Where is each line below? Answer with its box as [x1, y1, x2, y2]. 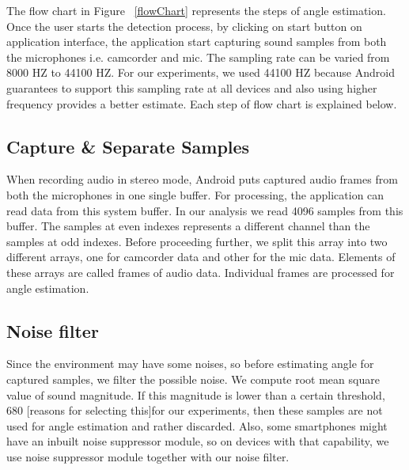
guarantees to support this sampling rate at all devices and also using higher [6, 79, 377, 96]
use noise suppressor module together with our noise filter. [6, 448, 290, 464]
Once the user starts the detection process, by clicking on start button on [6, 17, 362, 34]
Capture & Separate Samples [6, 134, 250, 158]
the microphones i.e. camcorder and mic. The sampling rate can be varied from [6, 48, 390, 65]
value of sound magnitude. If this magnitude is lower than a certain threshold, [6, 386, 385, 403]
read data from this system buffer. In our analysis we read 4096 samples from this [6, 202, 403, 218]
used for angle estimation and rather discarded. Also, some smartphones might [6, 417, 388, 434]
